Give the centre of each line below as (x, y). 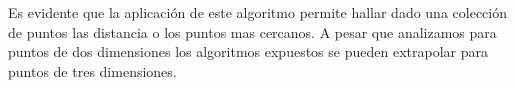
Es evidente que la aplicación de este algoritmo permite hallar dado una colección (257, 12)
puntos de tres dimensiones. (92, 70)
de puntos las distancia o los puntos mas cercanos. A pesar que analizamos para (252, 31)
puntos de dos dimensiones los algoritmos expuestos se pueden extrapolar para (248, 51)
